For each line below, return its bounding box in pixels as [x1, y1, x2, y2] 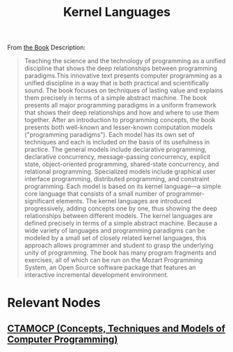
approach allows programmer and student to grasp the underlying [24, 241, 214, 250]
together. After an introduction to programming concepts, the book [24, 116, 216, 124]
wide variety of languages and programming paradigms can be [24, 226, 205, 235]
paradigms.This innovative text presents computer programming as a [24, 72, 223, 80]
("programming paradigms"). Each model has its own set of [24, 131, 195, 139]
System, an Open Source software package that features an [24, 263, 196, 271]
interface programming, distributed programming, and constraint [24, 175, 210, 183]
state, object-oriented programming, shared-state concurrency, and [24, 160, 219, 169]
